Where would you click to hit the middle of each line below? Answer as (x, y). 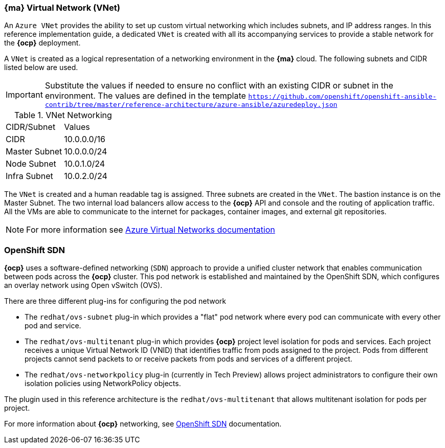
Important (24, 94)
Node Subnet (31, 164)
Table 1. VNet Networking (63, 115)
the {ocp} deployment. (42, 43)
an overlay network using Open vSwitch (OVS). (83, 285)
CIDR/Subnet (31, 127)
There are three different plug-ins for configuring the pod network (115, 301)
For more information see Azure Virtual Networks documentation (151, 230)
